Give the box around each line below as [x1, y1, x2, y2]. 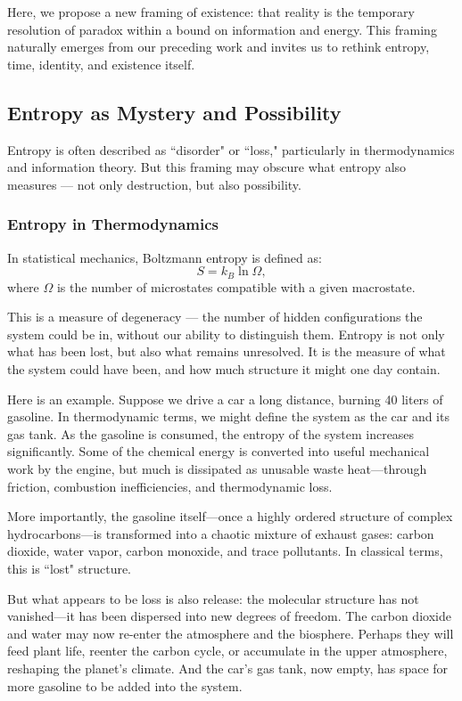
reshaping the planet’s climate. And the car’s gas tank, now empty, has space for [7, 658, 449, 677]
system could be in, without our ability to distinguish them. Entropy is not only [7, 324, 445, 343]
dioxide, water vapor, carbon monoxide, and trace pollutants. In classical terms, [7, 542, 443, 560]
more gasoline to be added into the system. [7, 676, 243, 695]
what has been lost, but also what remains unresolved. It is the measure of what [7, 342, 446, 361]
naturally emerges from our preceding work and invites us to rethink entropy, [7, 37, 430, 56]
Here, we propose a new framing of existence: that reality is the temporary [7, 3, 415, 20]
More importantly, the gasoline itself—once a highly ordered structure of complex [7, 507, 453, 526]
